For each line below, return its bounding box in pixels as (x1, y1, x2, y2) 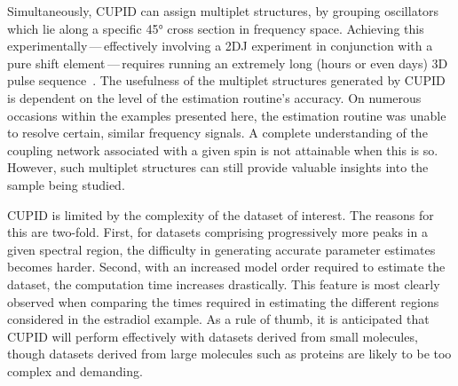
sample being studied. (7, 175, 125, 193)
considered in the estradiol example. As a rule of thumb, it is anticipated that (7, 310, 430, 328)
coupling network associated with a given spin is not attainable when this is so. (7, 140, 438, 159)
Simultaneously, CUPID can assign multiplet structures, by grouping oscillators (7, 2, 439, 20)
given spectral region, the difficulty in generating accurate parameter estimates (7, 240, 436, 258)
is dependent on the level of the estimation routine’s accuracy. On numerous (7, 88, 422, 106)
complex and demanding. (7, 361, 143, 380)
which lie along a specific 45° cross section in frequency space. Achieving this (7, 19, 424, 37)
